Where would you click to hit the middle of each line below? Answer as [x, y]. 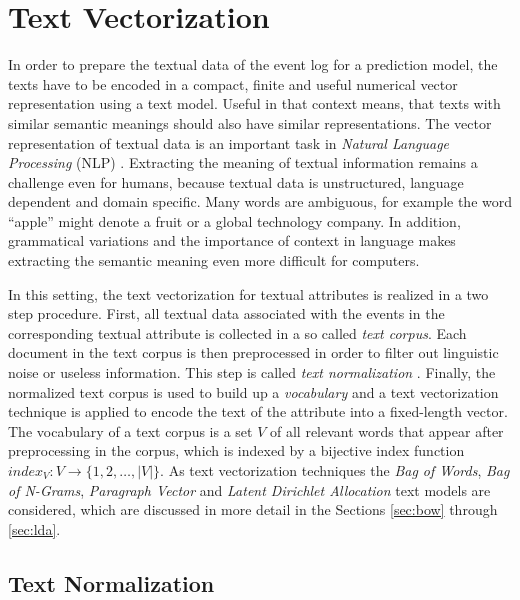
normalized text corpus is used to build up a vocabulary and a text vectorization [253, 391]
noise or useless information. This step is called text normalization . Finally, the [252, 372]
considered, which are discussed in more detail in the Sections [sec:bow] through [253, 509]
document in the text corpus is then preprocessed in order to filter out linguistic [253, 352]
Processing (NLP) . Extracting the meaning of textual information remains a [243, 162]
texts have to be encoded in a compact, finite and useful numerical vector [233, 83]
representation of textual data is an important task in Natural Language [229, 142]
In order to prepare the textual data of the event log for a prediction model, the [253, 64]
